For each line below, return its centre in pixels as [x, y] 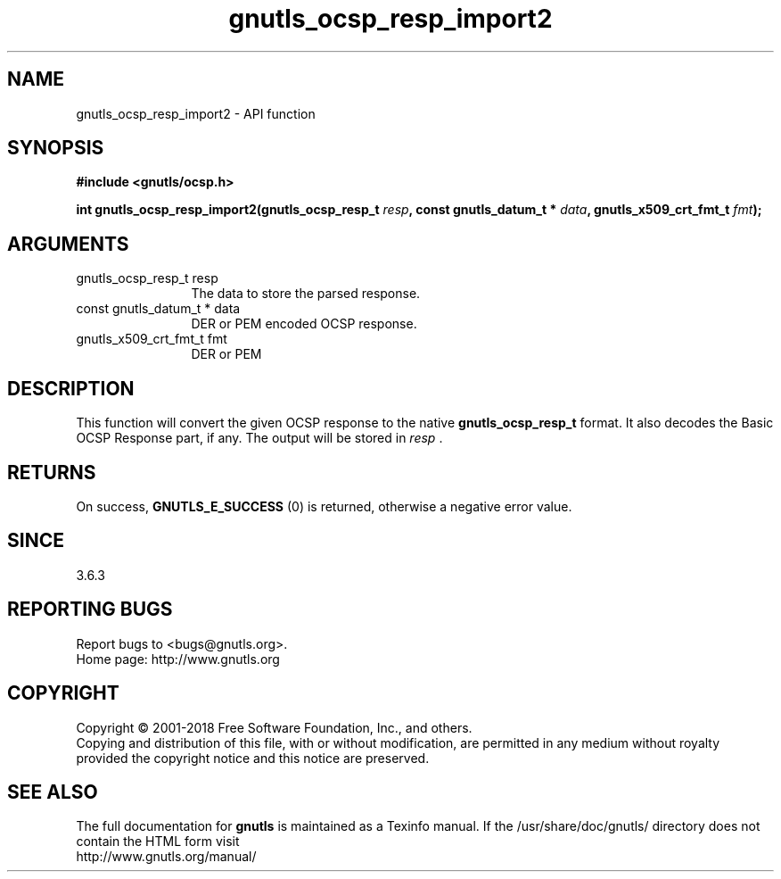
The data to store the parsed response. [306, 294]
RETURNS [52, 472]
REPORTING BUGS [90, 609]
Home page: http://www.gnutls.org [178, 659]
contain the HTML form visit [158, 842]
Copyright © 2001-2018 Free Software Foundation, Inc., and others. [274, 727]
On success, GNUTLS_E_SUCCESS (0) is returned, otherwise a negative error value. [324, 506]
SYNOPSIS [56, 148]
